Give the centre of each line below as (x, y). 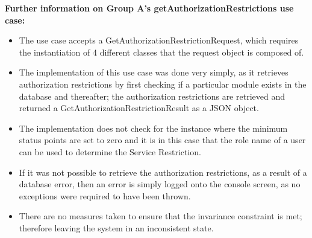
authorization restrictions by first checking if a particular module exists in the (163, 84)
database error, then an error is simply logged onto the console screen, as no (160, 184)
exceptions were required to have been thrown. (105, 195)
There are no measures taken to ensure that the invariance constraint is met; (161, 216)
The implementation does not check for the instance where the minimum (153, 128)
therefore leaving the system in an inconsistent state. (116, 227)
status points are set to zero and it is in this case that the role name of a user (162, 140)
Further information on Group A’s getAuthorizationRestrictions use (149, 8)
